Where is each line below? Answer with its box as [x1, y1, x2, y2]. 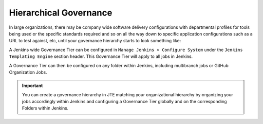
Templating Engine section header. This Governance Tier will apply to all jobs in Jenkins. [9, 53, 193, 59]
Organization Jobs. [9, 69, 47, 75]
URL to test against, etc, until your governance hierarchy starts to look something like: [9, 38, 181, 44]
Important [22, 83, 43, 89]
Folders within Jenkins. [22, 105, 69, 111]
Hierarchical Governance [9, 7, 113, 18]
